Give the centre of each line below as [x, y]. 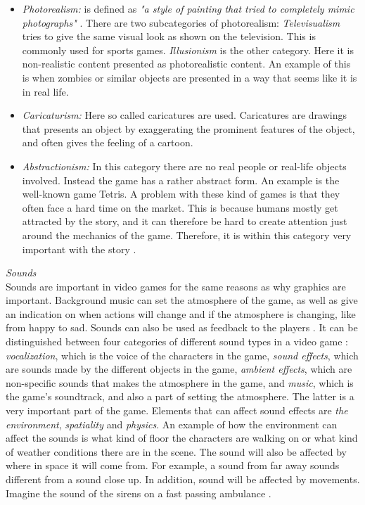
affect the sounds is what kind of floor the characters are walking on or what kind [182, 438]
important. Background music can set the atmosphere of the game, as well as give [182, 300]
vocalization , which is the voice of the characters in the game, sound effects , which [182, 355]
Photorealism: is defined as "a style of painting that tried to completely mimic [188, 8]
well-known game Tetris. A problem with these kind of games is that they [181, 194]
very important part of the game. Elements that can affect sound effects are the [177, 410]
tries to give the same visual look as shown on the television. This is [169, 36]
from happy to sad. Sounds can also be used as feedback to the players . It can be [182, 327]
